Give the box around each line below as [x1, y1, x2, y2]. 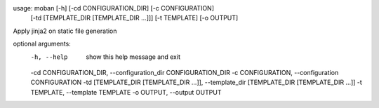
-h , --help [30, 53, 68, 61]
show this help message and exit [86, 53, 180, 61]
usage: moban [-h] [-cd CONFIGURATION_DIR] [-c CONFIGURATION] [13, 4, 214, 12]
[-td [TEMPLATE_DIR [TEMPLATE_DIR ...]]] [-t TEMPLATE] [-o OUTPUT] [30, 14, 239, 22]
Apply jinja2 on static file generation [13, 27, 117, 35]
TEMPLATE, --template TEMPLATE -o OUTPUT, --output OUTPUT [30, 88, 222, 96]
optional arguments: [13, 39, 72, 48]
